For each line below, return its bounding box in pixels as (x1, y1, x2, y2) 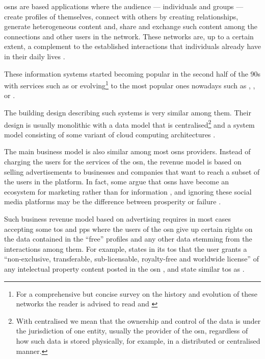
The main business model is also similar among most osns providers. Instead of (4, 146, 251, 157)
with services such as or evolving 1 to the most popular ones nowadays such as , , (4, 79, 255, 90)
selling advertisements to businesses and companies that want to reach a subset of (4, 166, 260, 177)
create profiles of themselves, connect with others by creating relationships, (4, 11, 238, 21)
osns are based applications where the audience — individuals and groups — (4, 1, 244, 11)
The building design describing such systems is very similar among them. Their (4, 107, 251, 117)
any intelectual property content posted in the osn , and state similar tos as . (4, 263, 245, 274)
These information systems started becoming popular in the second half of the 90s (4, 68, 261, 79)
